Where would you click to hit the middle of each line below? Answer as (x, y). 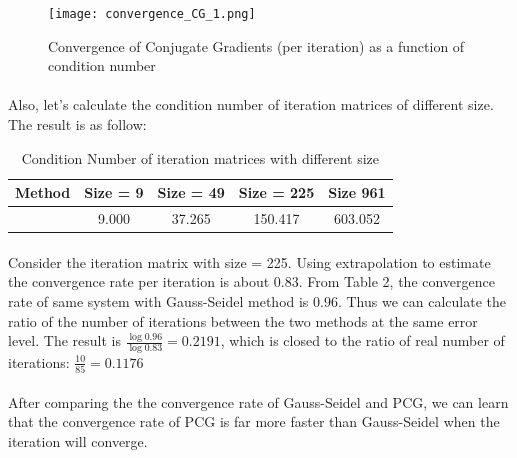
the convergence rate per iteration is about (139, 281)
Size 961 (357, 192)
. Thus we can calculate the (421, 300)
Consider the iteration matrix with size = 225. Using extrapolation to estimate (249, 261)
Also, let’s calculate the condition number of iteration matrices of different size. (251, 104)
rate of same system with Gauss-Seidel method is (158, 300)
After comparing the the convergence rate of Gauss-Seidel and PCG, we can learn (258, 401)
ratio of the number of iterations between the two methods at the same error (243, 320)
